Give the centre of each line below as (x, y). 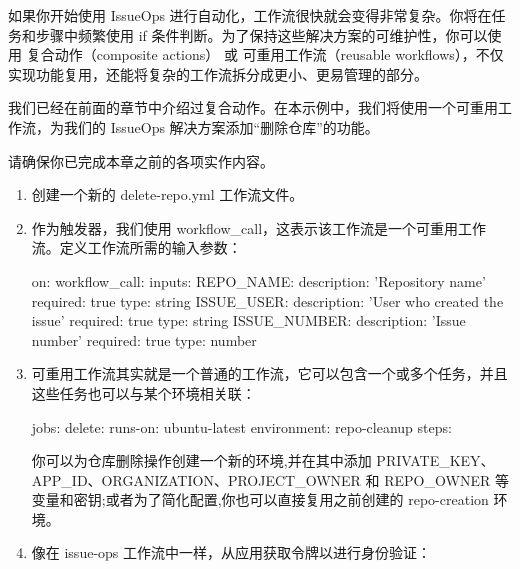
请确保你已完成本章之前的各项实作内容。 (141, 160)
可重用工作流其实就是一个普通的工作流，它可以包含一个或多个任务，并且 (269, 373)
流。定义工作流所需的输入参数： (136, 247)
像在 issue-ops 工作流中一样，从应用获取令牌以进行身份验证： (231, 552)
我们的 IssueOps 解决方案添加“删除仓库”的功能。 (221, 126)
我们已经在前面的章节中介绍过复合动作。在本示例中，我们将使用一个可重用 (253, 107)
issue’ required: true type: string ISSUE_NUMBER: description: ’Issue (248, 320)
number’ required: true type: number (144, 339)
